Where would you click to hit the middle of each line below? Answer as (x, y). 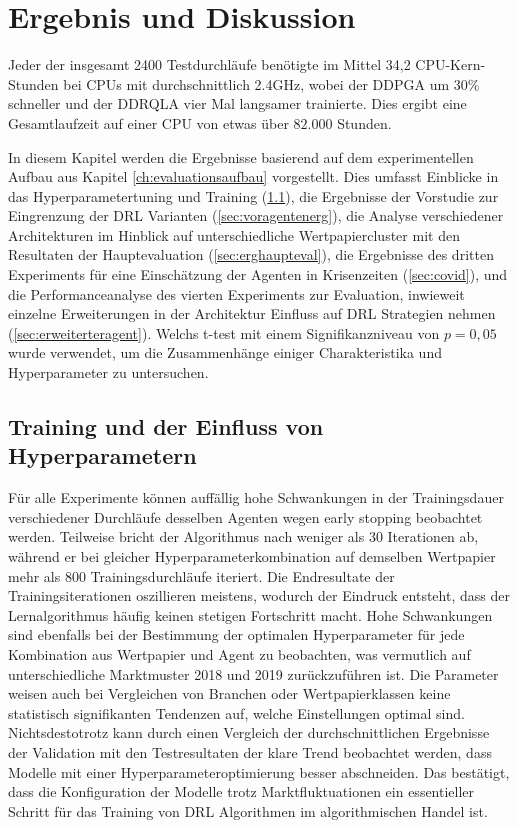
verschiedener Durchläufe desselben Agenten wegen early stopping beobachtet (245, 516)
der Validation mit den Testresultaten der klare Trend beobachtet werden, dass (250, 751)
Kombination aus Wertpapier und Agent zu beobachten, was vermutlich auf (239, 653)
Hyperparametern (102, 455)
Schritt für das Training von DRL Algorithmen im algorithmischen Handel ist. (248, 810)
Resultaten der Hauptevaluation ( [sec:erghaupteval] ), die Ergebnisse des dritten (251, 254)
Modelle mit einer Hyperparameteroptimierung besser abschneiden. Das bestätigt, (259, 771)
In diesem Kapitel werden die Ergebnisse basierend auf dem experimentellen (241, 156)
